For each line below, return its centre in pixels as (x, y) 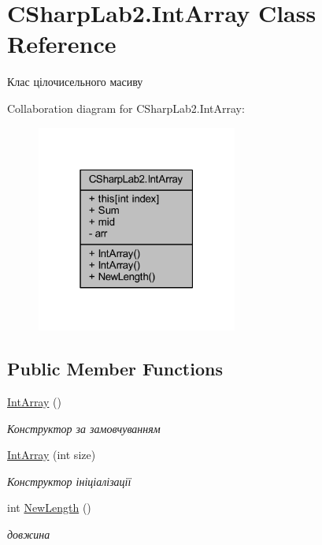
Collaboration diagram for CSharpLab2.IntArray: (126, 108)
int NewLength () (49, 508)
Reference (62, 44)
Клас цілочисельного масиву (75, 82)
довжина (29, 534)
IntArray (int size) (52, 455)
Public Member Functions (115, 369)
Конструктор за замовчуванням (84, 428)
